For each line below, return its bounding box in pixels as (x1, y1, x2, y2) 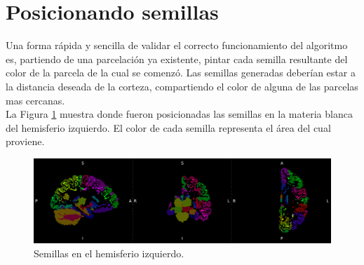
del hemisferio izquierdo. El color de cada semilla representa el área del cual (6, 120, 331, 135)
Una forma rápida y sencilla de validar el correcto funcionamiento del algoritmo (6, 38, 348, 53)
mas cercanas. (6, 93, 65, 107)
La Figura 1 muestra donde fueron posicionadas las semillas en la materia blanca (6, 107, 353, 121)
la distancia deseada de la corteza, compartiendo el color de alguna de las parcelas (6, 79, 358, 93)
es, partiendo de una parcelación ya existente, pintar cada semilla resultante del (6, 51, 348, 66)
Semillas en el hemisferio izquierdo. (34, 245, 184, 260)
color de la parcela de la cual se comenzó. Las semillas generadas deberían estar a (6, 65, 356, 80)
